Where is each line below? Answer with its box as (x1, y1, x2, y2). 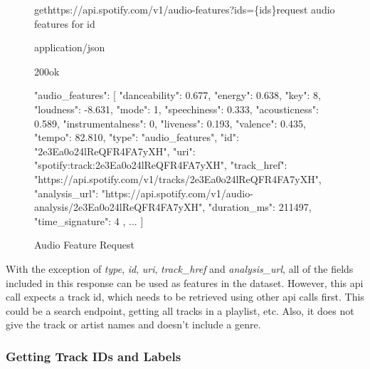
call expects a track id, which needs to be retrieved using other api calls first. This (6, 289, 364, 304)
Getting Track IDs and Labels (6, 347, 181, 365)
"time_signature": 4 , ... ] (34, 213, 144, 228)
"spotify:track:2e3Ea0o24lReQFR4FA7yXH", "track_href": (34, 157, 287, 172)
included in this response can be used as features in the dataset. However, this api (6, 275, 364, 290)
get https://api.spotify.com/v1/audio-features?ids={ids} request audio (34, 2, 335, 16)
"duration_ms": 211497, (208, 199, 312, 214)
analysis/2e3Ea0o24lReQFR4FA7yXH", (34, 199, 206, 214)
